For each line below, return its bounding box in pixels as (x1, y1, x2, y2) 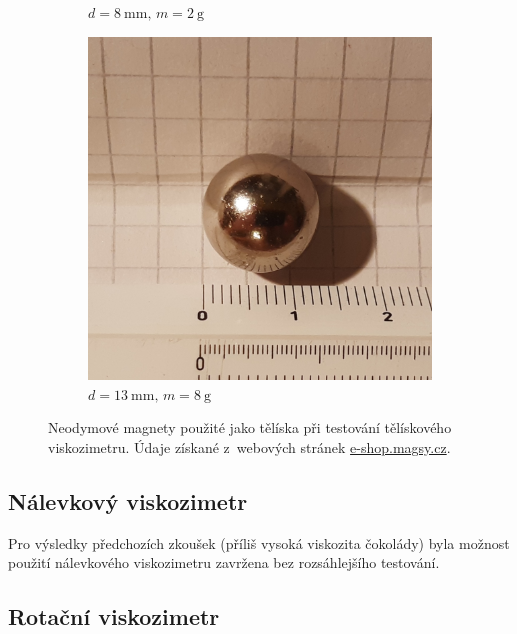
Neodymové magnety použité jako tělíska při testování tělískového (48, 417, 452, 438)
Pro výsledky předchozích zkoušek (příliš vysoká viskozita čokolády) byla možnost (8, 532, 510, 553)
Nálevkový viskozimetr (8, 486, 248, 517)
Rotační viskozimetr (8, 601, 220, 632)
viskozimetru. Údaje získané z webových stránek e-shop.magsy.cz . (48, 437, 451, 458)
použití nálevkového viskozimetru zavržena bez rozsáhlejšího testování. (8, 552, 440, 573)
